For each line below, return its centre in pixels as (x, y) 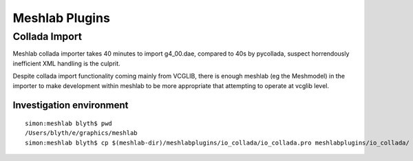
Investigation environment (71, 106)
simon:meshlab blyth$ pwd (69, 123)
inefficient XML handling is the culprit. (66, 63)
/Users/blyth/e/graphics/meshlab (81, 133)
